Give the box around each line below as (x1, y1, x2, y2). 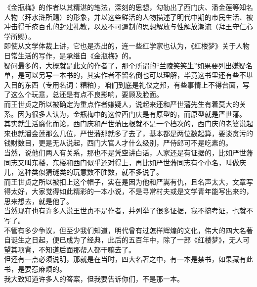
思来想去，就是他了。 (4, 195, 73, 206)
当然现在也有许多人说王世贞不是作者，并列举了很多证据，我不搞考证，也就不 (4, 205, 253, 216)
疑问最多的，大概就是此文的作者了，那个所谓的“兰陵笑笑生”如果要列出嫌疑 (4, 60, 246, 70)
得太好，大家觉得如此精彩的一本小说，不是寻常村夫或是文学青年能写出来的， (4, 186, 253, 196)
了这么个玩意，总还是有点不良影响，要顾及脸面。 (4, 89, 163, 99)
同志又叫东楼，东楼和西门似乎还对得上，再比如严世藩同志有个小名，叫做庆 (4, 157, 246, 167)
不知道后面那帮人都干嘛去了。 (38, 244, 135, 254)
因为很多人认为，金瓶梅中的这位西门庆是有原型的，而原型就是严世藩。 (17, 108, 246, 119)
